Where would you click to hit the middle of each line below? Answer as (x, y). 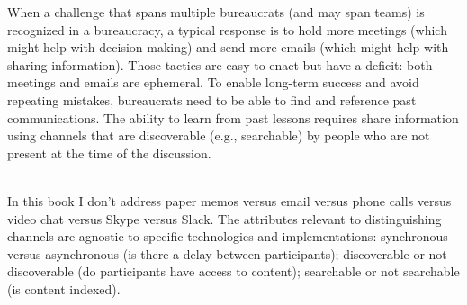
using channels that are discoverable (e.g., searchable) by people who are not (219, 135)
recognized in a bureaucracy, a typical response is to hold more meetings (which (227, 29)
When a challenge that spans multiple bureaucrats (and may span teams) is (216, 12)
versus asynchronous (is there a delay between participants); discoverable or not (227, 253)
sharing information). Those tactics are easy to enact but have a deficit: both (220, 64)
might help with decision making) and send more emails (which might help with (228, 47)
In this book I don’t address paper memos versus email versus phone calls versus (229, 200)
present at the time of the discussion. (109, 152)
